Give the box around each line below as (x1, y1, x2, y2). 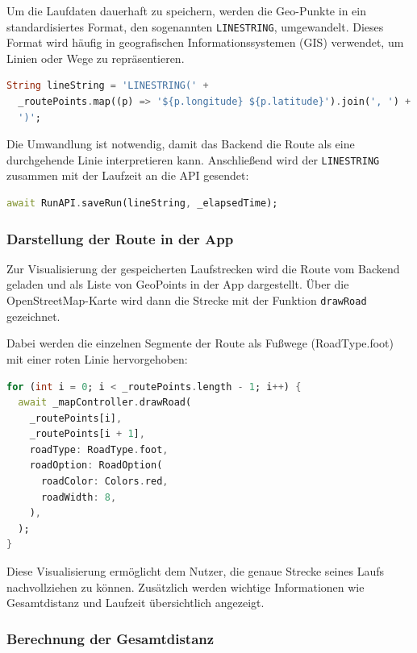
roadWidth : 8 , (40, 491, 117, 503)
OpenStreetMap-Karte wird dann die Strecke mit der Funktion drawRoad (6, 292, 367, 309)
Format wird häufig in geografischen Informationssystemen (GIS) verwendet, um (6, 34, 404, 51)
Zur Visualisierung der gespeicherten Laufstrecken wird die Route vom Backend (6, 260, 400, 277)
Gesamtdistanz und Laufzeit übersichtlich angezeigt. (6, 594, 265, 611)
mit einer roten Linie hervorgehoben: (6, 350, 188, 367)
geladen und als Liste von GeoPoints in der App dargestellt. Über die (6, 276, 349, 293)
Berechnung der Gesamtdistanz (6, 628, 215, 648)
